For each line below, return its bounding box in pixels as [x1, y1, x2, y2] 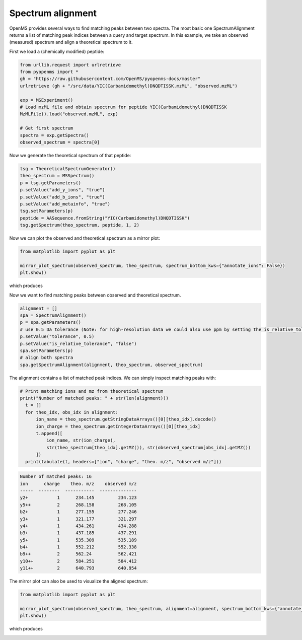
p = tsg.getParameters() [20, 180, 82, 186]
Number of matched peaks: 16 [20, 474, 92, 479]
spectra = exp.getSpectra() [20, 132, 89, 138]
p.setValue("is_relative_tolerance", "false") [20, 340, 137, 346]
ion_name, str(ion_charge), [46, 438, 116, 443]
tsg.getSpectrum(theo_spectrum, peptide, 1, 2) [20, 222, 139, 228]
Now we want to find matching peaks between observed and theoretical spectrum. [9, 292, 181, 298]
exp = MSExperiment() [20, 97, 73, 103]
